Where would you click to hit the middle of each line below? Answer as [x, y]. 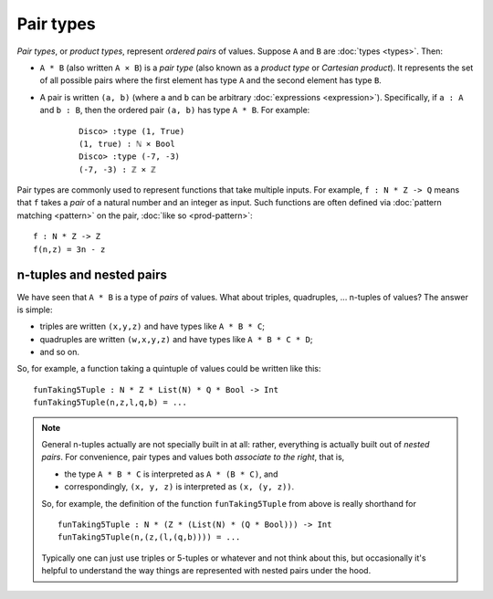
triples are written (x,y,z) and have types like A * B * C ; [152, 326]
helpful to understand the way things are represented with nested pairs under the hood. [206, 571]
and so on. [60, 352]
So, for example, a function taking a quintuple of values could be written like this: [169, 369]
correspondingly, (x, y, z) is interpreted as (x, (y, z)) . [179, 487]
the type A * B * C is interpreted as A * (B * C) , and [171, 474]
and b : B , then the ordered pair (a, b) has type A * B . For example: [175, 110]
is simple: [35, 310]
